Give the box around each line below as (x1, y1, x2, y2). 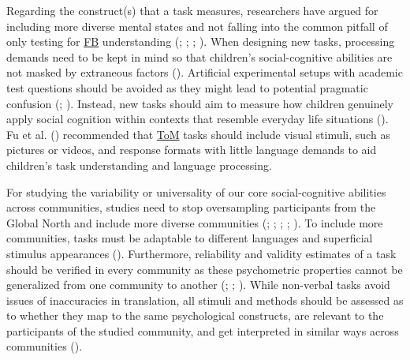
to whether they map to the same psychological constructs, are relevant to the (6, 307, 384, 324)
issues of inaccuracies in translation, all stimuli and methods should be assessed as (6, 291, 404, 308)
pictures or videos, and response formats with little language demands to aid (6, 141, 377, 158)
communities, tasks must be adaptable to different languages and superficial (6, 230, 373, 246)
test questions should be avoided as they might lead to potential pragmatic (6, 79, 368, 96)
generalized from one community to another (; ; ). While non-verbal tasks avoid (6, 276, 390, 293)
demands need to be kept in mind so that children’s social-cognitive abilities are (6, 48, 393, 65)
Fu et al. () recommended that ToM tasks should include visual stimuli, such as (6, 126, 390, 142)
